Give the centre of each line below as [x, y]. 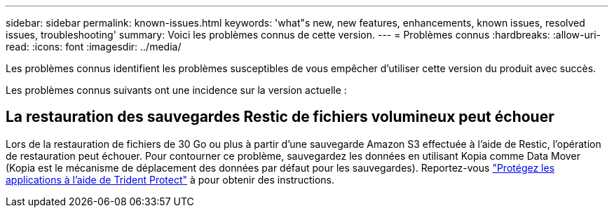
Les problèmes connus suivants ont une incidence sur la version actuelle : [176, 90]
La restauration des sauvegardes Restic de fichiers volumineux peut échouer [280, 117]
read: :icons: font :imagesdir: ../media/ [94, 47]
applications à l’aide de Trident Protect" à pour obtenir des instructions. [170, 179]
